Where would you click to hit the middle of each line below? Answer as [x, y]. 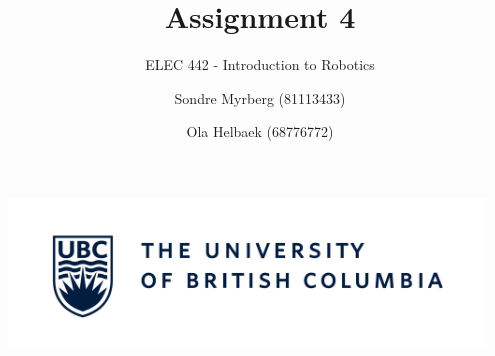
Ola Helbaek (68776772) [260, 131]
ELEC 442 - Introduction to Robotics [260, 64]
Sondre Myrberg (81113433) [260, 97]
